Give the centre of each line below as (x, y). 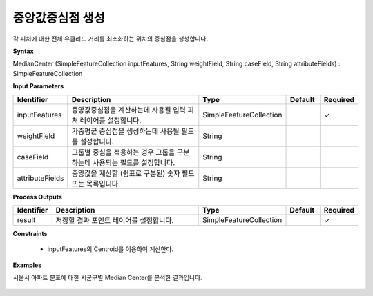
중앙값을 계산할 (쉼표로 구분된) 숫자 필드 (133, 173)
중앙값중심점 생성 (59, 18)
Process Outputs (37, 197)
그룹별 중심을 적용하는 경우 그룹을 (123, 152)
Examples (27, 265)
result (26, 219)
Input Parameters (38, 86)
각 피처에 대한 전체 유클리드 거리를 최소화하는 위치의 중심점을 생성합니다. (111, 39)
